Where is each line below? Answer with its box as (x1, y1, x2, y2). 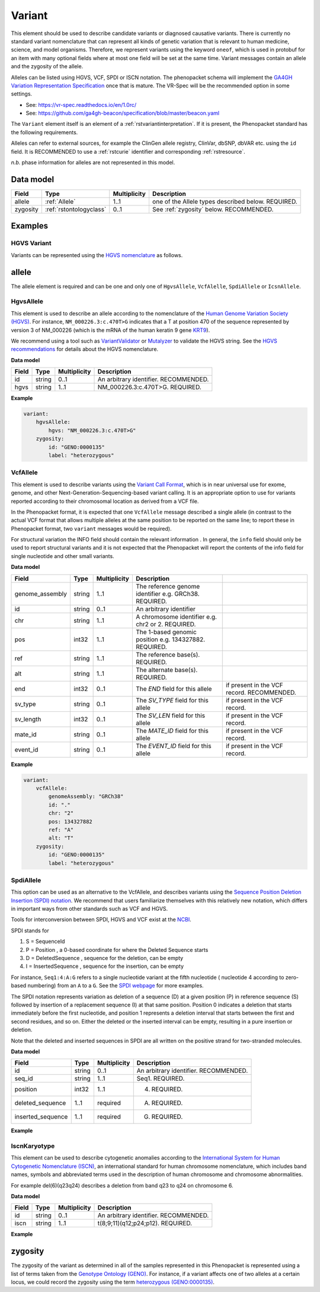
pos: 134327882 (48, 818, 93, 825)
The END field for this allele (135, 685, 212, 693)
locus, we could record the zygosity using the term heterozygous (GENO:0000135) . (11, 1278, 215, 1285)
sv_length (14, 715, 41, 723)
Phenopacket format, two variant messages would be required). (11, 525, 172, 532)
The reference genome (135, 582, 200, 590)
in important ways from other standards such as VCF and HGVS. (11, 905, 168, 913)
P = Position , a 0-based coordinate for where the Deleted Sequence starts (25, 946, 209, 953)
